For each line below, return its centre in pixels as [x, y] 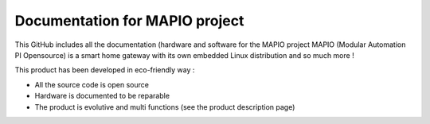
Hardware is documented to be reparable [102, 96]
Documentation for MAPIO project [129, 21]
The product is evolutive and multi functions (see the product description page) [165, 107]
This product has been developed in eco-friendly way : [105, 70]
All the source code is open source [92, 84]
